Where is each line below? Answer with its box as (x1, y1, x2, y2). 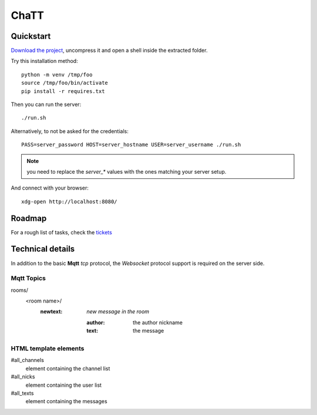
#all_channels (11, 357, 44, 364)
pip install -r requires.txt (21, 88, 105, 94)
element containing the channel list (25, 365, 110, 372)
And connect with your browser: (11, 184, 89, 191)
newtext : (40, 308, 63, 315)
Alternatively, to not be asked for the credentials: (11, 127, 129, 135)
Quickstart (11, 31, 51, 41)
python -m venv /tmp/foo (21, 71, 93, 78)
